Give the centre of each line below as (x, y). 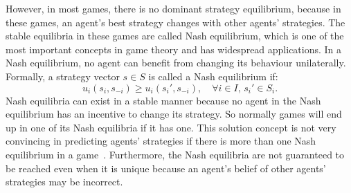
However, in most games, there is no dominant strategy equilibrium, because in (173, 8)
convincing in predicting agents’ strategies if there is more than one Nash (161, 141)
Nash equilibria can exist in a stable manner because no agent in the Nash (163, 100)
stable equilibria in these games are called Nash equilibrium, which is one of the (175, 36)
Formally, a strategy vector (63, 76)
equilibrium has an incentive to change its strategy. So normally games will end (174, 114)
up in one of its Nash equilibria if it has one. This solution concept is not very (171, 127)
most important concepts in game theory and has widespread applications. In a (174, 49)
